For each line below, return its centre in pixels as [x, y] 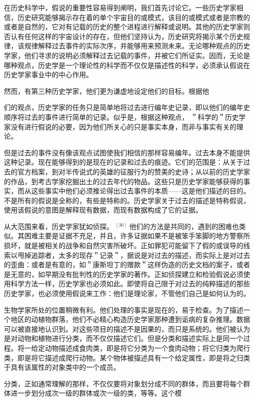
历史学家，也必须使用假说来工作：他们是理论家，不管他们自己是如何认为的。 [127, 293]
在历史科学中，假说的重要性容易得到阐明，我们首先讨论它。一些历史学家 [120, 7]
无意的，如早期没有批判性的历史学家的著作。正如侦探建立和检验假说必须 [127, 274]
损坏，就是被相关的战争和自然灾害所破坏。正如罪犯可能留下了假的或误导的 [124, 245]
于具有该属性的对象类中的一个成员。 [62, 367]
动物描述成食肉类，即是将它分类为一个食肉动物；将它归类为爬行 [147, 348]
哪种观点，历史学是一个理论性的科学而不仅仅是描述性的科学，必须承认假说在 [127, 65]
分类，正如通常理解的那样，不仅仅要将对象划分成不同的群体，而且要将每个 [124, 383]
